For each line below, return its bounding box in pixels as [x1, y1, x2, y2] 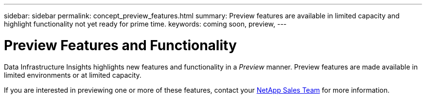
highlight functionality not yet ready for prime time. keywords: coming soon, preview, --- [4, 20, 287, 28]
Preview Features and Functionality [4, 37, 237, 54]
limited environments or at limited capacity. [4, 70, 142, 79]
